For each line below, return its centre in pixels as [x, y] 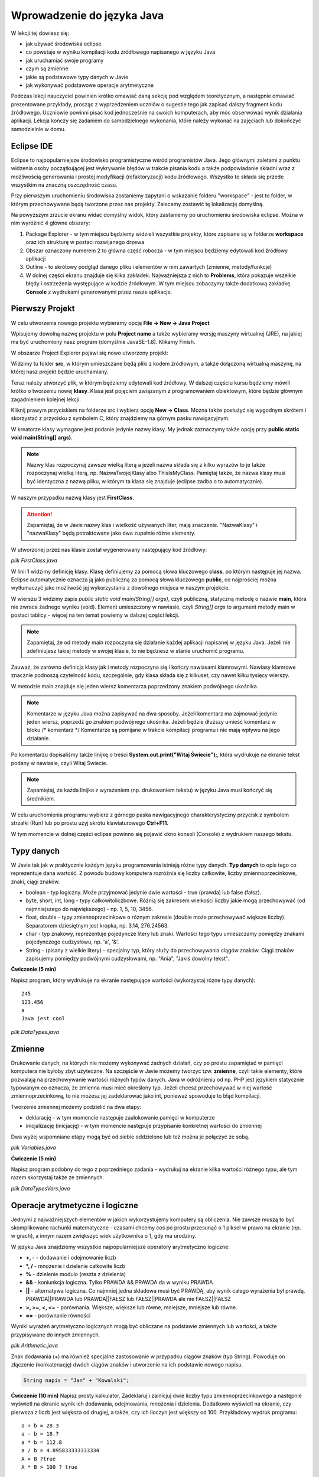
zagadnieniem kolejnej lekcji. [46, 399]
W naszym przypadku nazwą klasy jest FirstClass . [72, 498]
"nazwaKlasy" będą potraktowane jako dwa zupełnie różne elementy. [111, 533]
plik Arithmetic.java [35, 1346]
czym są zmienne [47, 69]
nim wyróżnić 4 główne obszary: [51, 223]
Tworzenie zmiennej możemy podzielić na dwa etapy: [76, 1107]
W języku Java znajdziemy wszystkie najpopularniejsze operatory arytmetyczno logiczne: [120, 1247]
